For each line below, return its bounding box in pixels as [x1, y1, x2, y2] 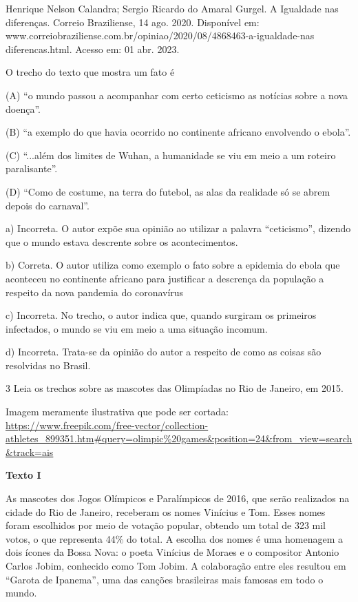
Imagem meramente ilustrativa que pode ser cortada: [6, 404, 229, 419]
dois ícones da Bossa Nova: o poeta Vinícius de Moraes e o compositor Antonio [6, 545, 339, 559]
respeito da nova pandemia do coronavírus [6, 284, 184, 299]
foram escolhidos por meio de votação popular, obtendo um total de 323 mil [6, 518, 326, 532]
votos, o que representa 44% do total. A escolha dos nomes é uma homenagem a [6, 531, 343, 546]
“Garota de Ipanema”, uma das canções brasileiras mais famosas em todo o [6, 572, 324, 586]
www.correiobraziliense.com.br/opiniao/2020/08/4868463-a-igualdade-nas [6, 28, 315, 43]
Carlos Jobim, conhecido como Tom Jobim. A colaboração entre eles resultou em [6, 559, 346, 572]
